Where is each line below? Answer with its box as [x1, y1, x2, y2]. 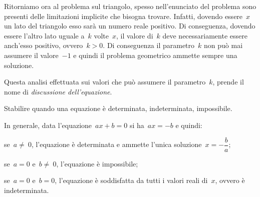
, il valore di [116, 30, 153, 40]
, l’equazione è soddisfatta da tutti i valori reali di [55, 175, 208, 185]
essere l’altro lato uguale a [4, 30, 85, 40]
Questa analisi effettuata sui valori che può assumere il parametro [4, 76, 206, 87]
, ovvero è [215, 175, 245, 185]
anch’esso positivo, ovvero [4, 40, 83, 50]
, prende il [212, 76, 244, 87]
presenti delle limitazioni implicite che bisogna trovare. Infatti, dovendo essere [4, 10, 243, 21]
